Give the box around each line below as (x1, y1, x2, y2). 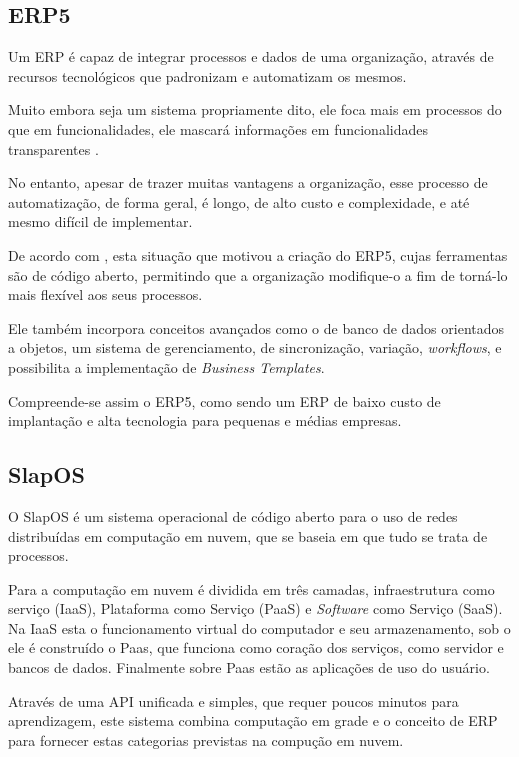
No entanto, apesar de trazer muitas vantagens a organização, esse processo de (8, 172, 488, 193)
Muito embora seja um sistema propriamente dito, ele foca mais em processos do (8, 99, 502, 120)
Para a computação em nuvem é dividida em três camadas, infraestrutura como (8, 578, 495, 599)
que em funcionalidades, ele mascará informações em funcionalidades (8, 118, 428, 139)
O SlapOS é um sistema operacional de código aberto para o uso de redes (8, 505, 458, 526)
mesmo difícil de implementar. (8, 211, 193, 232)
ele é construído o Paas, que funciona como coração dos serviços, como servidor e (8, 637, 504, 658)
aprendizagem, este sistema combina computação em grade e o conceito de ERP (8, 710, 498, 731)
